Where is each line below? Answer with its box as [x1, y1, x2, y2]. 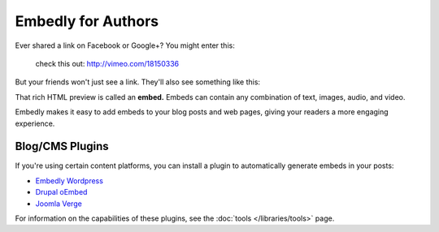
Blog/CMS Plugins [15, 140, 109, 153]
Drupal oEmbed [35, 187, 88, 197]
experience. [15, 118, 55, 128]
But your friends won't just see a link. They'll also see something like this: [15, 77, 260, 87]
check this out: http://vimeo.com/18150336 [35, 58, 179, 68]
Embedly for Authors [15, 12, 159, 30]
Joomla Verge [35, 199, 83, 208]
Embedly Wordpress [35, 175, 103, 186]
